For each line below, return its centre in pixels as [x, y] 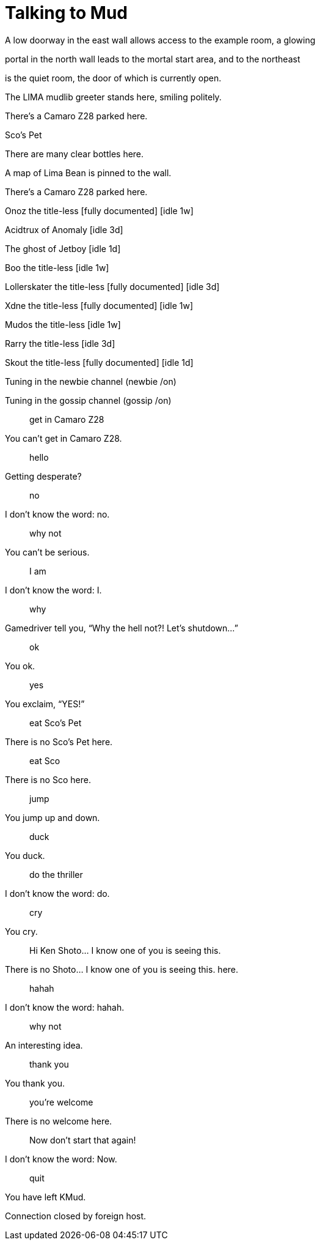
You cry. [21, 931]
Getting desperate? [43, 476]
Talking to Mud [67, 13]
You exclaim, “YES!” [45, 704]
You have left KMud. [45, 1197]
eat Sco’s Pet [56, 723]
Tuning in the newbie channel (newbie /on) [91, 381]
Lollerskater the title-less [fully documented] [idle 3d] [112, 286]
